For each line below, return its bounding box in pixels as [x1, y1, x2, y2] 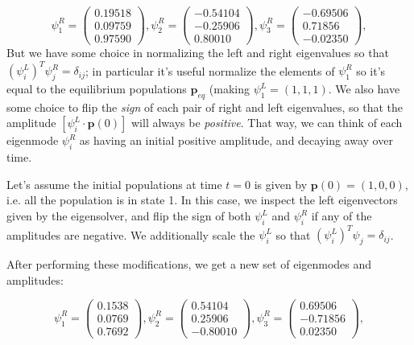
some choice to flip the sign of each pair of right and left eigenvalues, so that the [6, 98, 404, 115]
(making [209, 80, 250, 97]
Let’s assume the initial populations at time [6, 175, 222, 192]
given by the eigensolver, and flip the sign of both [6, 207, 251, 224]
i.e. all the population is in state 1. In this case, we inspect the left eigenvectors [6, 191, 398, 208]
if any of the [311, 207, 372, 224]
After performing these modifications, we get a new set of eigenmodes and [6, 256, 372, 273]
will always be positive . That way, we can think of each [131, 114, 403, 131]
